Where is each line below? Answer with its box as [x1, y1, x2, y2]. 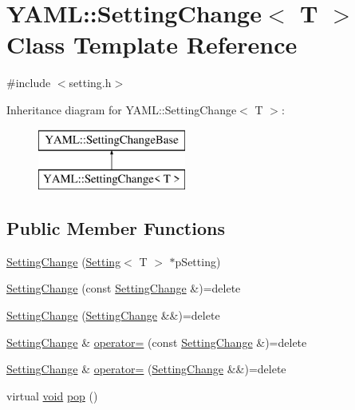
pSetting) [175, 253, 221, 269]
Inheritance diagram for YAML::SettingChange [6, 101, 237, 117]
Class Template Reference [6, 28, 298, 61]
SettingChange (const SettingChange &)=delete [6, 280, 241, 297]
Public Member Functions [6, 216, 225, 241]
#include [6, 74, 51, 91]
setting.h [69, 74, 112, 91]
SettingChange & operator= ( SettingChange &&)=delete [6, 360, 286, 377]
